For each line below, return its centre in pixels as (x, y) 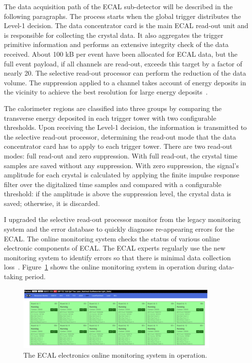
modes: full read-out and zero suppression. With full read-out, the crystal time (121, 155)
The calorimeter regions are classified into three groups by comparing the (113, 108)
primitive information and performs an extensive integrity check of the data (116, 44)
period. (35, 276)
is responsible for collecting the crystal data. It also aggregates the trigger (114, 35)
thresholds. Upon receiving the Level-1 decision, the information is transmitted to (126, 127)
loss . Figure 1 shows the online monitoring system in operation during (110, 267)
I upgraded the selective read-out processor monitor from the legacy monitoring (122, 219)
